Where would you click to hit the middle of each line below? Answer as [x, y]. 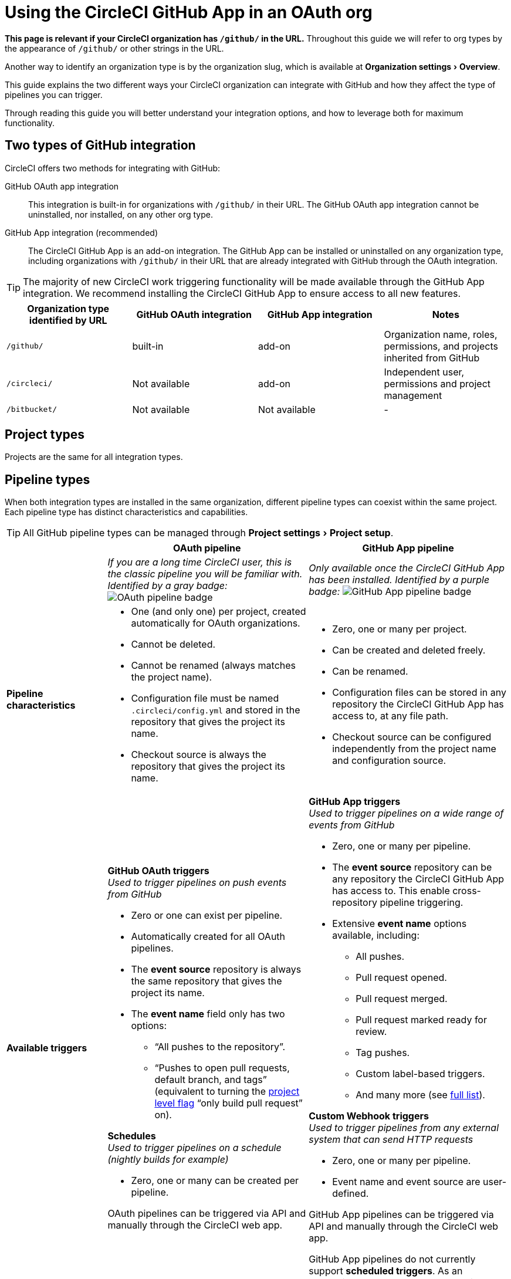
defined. [351, 1194]
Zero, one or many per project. [400, 629]
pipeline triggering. [422, 903]
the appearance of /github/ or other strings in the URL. [114, 48]
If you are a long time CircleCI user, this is [200, 562]
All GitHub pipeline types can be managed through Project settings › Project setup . [208, 533]
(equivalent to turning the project [227, 1092]
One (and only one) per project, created [219, 612]
